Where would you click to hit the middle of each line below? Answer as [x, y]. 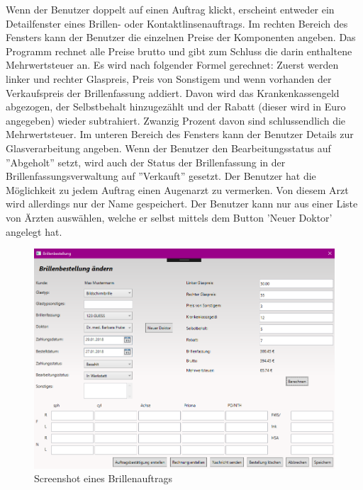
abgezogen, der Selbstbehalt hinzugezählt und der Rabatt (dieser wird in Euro [176, 107]
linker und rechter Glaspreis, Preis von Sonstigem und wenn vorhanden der [169, 78]
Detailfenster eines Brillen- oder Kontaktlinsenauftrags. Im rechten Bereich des [177, 23]
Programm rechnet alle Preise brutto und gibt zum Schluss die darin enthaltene [179, 51]
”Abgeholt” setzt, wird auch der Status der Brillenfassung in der [146, 162]
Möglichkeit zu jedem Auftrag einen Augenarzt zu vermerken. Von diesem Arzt [177, 189]
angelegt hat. [34, 231]
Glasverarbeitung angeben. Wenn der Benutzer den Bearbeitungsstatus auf [168, 148]
